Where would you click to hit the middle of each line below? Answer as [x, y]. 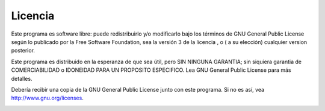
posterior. [23, 51]
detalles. [22, 78]
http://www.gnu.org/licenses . [47, 98]
